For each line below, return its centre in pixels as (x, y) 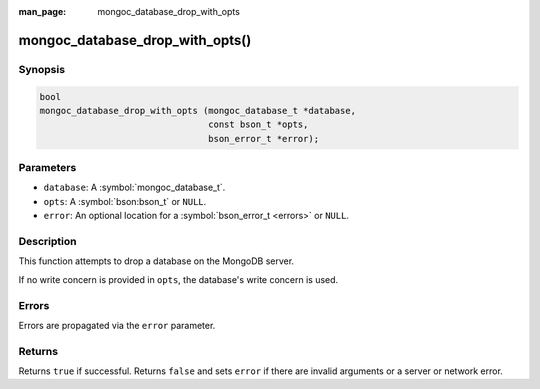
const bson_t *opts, (258, 124)
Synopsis (41, 69)
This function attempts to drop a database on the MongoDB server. (156, 261)
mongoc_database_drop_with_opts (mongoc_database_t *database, (198, 110)
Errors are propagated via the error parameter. (117, 325)
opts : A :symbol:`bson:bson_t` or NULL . (125, 201)
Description (47, 242)
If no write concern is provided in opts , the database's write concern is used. (178, 279)
